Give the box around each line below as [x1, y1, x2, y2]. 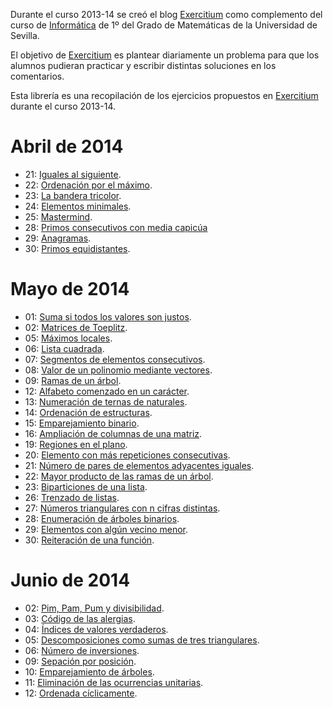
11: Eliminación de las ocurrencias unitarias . [24, 676, 204, 688]
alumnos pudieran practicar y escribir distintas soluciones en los [10, 60, 277, 71]
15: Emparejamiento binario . [24, 417, 140, 429]
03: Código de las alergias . [24, 612, 136, 624]
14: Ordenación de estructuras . [24, 406, 153, 418]
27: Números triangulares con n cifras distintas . [24, 502, 221, 514]
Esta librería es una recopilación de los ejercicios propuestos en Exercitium [10, 90, 319, 101]
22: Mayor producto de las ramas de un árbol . [24, 470, 214, 482]
